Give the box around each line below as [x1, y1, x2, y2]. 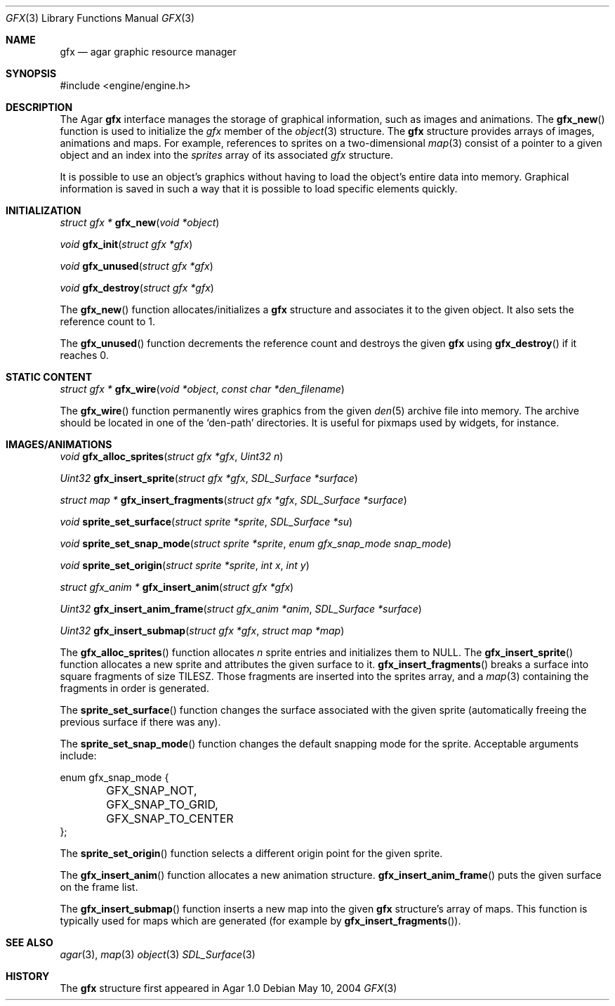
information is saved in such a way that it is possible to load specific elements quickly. [60, 183, 458, 195]
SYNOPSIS [6, 67, 57, 79]
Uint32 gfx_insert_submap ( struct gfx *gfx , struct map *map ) [60, 625, 345, 636]
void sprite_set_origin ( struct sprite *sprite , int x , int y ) [60, 559, 310, 571]
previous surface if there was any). [60, 716, 221, 728]
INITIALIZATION [6, 204, 81, 216]
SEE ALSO [6, 936, 53, 948]
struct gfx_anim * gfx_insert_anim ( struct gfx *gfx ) [60, 581, 294, 593]
